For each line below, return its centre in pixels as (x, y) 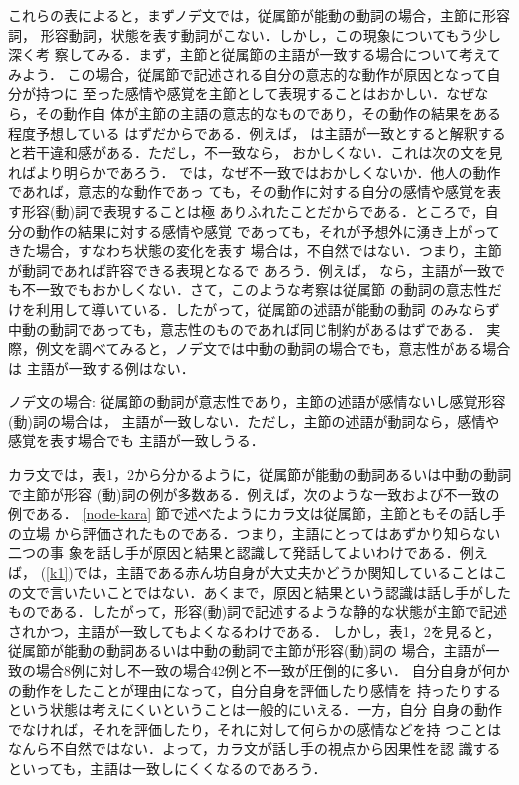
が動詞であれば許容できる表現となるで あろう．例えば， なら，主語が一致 (249, 269)
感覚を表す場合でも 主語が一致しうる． (136, 440)
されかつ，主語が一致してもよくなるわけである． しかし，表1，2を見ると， (254, 630)
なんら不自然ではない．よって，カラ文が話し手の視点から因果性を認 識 (240, 748)
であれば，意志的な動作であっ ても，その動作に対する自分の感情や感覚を (248, 191)
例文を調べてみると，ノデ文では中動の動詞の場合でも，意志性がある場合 (273, 348)
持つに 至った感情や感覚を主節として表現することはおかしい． (241, 93)
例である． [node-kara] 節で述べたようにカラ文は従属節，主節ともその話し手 (257, 513)
